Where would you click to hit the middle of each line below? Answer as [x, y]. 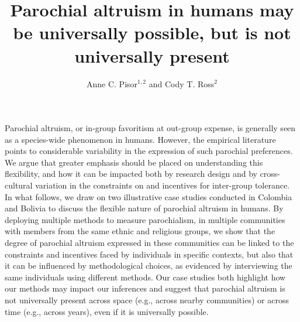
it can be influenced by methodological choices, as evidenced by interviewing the [149, 266]
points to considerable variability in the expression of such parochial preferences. [149, 151]
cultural [19, 185]
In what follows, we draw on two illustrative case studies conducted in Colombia [149, 196]
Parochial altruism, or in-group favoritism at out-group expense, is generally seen [150, 128]
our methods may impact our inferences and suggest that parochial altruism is [145, 288]
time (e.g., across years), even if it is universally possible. [107, 311]
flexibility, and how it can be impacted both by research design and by [131, 174]
